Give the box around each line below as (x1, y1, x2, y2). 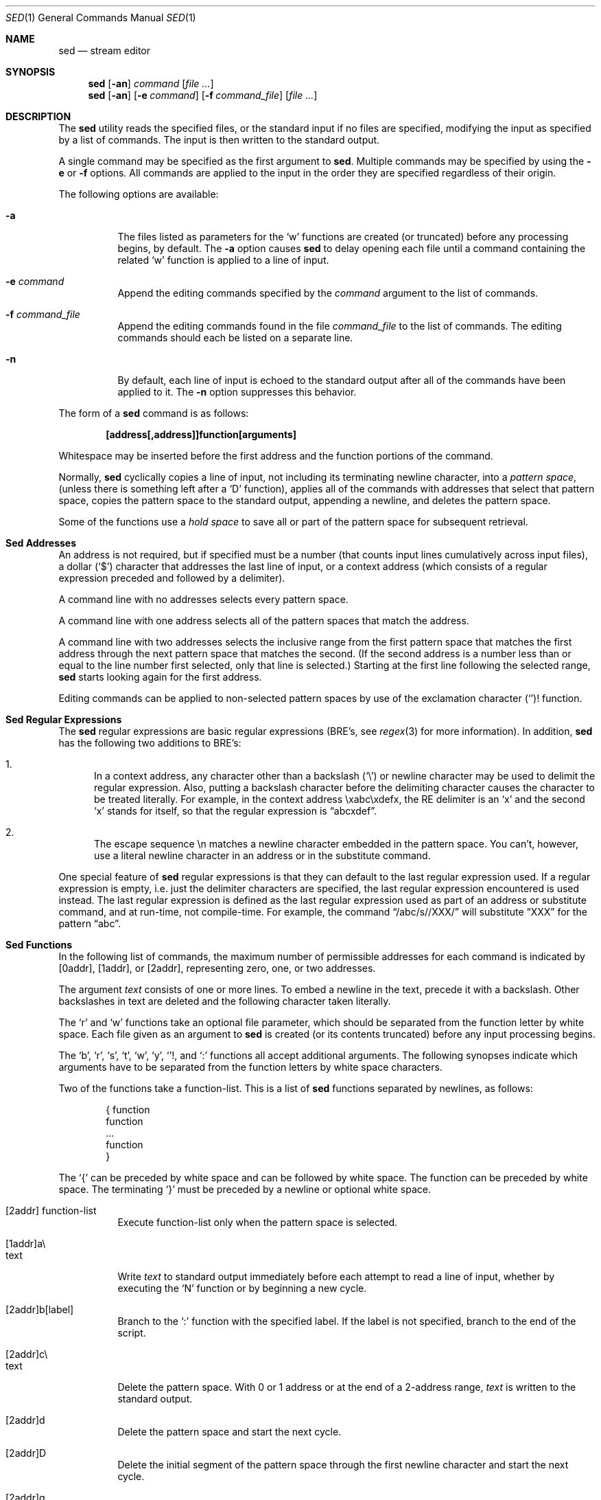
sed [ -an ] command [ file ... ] (88, 78, 214, 89)
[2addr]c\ (5, 1348, 48, 1360)
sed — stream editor (58, 45, 150, 56)
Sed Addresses (5, 537, 76, 549)
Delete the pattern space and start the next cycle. (117, 1426, 342, 1437)
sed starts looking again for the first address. (58, 671, 262, 683)
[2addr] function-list (5, 1205, 97, 1216)
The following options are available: (58, 188, 219, 200)
